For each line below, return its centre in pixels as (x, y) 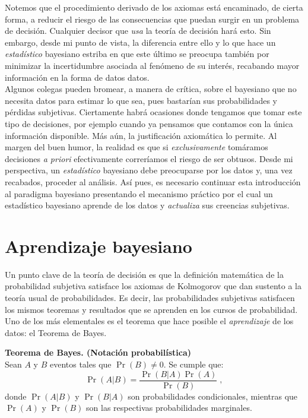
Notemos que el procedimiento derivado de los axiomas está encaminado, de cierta (154, 7)
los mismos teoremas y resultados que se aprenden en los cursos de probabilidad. (151, 309)
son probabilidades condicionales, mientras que (213, 396)
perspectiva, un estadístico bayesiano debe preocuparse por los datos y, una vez (149, 170)
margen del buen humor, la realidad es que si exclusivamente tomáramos (136, 147)
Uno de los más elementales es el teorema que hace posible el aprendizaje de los (149, 321)
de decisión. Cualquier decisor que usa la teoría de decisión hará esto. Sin (138, 31)
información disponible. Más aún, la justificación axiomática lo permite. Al (141, 135)
